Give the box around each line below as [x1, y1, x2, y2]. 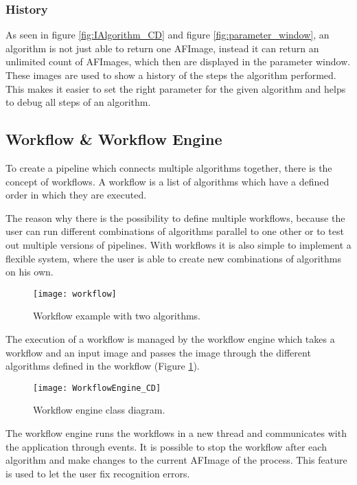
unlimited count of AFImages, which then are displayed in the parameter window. [5, 54, 351, 69]
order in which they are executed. [5, 188, 147, 202]
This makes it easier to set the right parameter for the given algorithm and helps [5, 81, 346, 95]
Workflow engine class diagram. [33, 403, 165, 417]
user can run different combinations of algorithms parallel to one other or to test [5, 224, 344, 238]
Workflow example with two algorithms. [33, 308, 200, 323]
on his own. [5, 264, 54, 279]
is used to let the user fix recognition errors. [5, 466, 190, 480]
